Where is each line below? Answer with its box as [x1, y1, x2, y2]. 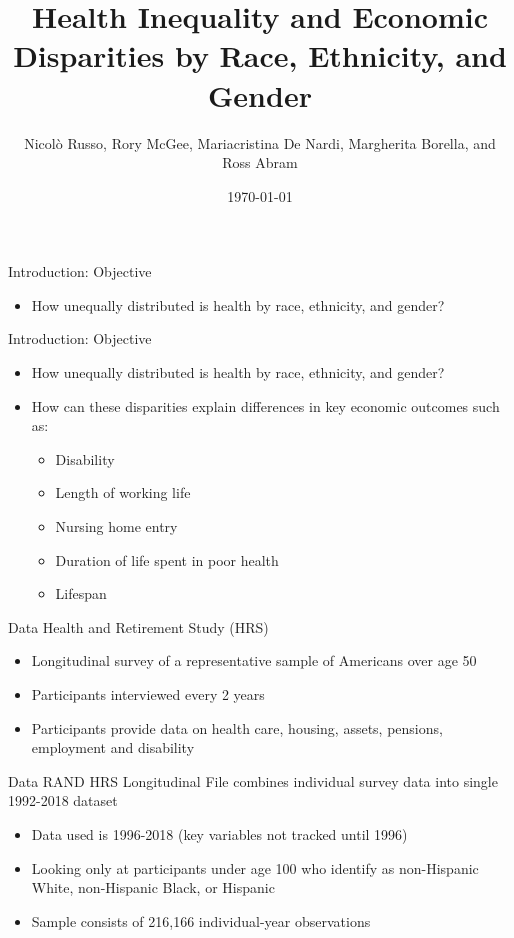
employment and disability [31, 737, 195, 758]
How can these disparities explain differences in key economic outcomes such [31, 395, 500, 416]
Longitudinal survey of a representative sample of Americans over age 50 [31, 650, 477, 671]
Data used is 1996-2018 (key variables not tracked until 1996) [31, 823, 408, 844]
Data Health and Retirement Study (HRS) [8, 616, 269, 637]
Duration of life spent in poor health [55, 549, 279, 570]
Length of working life [55, 482, 191, 503]
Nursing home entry [55, 516, 178, 537]
